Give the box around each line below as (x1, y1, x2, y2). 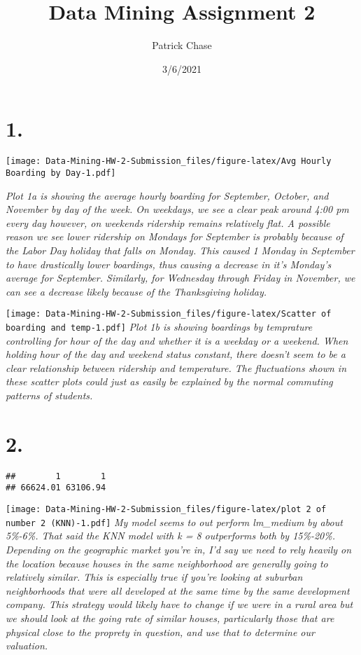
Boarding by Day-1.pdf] (6, 167, 116, 178)
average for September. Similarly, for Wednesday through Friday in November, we (6, 270, 355, 285)
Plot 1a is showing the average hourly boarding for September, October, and (6, 188, 329, 202)
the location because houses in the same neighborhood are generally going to (6, 556, 328, 570)
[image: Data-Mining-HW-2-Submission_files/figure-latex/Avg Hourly (6, 156, 332, 167)
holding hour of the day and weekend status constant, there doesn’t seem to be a (6, 347, 346, 361)
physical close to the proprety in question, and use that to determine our (6, 624, 315, 639)
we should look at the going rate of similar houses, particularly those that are (6, 610, 334, 625)
